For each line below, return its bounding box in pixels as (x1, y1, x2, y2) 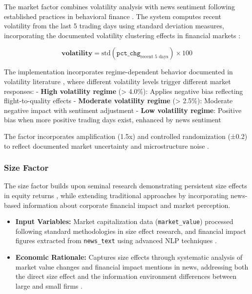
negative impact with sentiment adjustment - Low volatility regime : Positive (4, 105, 242, 115)
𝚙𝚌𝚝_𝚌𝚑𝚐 (116, 50, 141, 57)
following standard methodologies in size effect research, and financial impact (15, 226, 246, 236)
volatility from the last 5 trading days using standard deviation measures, (4, 21, 224, 31)
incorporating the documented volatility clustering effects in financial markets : (4, 30, 241, 40)
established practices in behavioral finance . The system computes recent (4, 11, 222, 21)
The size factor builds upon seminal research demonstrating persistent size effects (4, 181, 247, 191)
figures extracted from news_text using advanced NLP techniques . (15, 235, 217, 246)
